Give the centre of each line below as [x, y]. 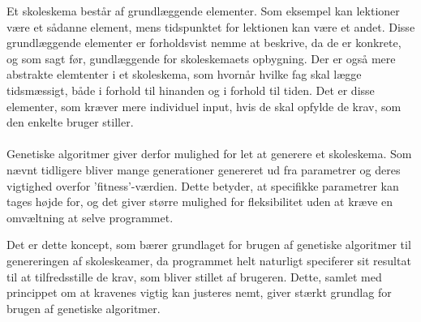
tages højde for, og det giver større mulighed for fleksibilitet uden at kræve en [200, 202]
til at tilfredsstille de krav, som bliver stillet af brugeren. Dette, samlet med [194, 276]
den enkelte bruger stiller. [70, 122]
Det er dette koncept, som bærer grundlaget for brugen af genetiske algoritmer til [209, 245]
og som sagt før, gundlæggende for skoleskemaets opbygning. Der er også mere [201, 58]
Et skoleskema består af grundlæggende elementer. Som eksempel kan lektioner [203, 11]
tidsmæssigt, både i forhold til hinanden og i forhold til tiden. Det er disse [191, 90]
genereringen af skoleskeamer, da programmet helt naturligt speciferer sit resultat [209, 260]
